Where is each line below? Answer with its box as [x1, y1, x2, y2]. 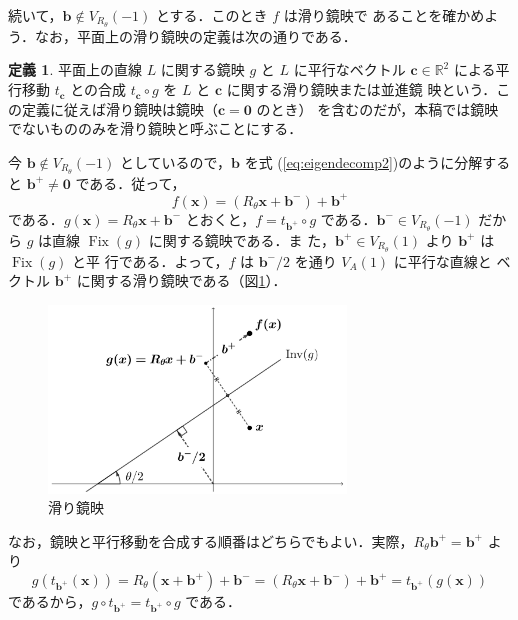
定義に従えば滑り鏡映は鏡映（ [21, 98, 218, 119]
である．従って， [75, 172, 186, 193]
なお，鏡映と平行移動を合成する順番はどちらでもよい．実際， [8, 530, 414, 551]
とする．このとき [155, 5, 268, 25]
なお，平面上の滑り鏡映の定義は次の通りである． [34, 25, 357, 46]
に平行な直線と [393, 250, 492, 271]
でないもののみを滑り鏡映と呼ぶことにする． [8, 118, 303, 139]
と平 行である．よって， [72, 250, 229, 271]
